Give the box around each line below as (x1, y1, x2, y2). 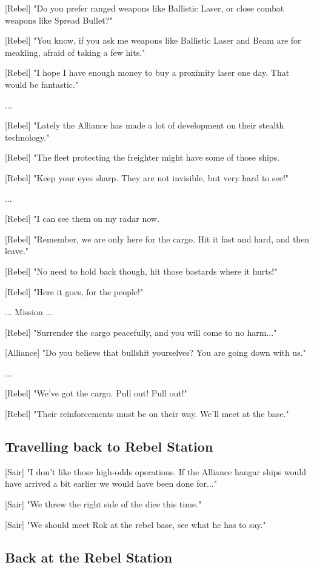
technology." (5, 130, 50, 143)
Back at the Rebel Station (5, 547, 173, 566)
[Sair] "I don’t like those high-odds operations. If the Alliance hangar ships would (5, 465, 306, 478)
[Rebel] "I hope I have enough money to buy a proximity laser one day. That (5, 66, 290, 79)
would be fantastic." (5, 78, 79, 90)
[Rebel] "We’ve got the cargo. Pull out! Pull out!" (5, 387, 187, 399)
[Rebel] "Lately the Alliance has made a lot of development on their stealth (5, 119, 284, 132)
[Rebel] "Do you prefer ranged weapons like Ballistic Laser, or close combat (5, 2, 284, 14)
